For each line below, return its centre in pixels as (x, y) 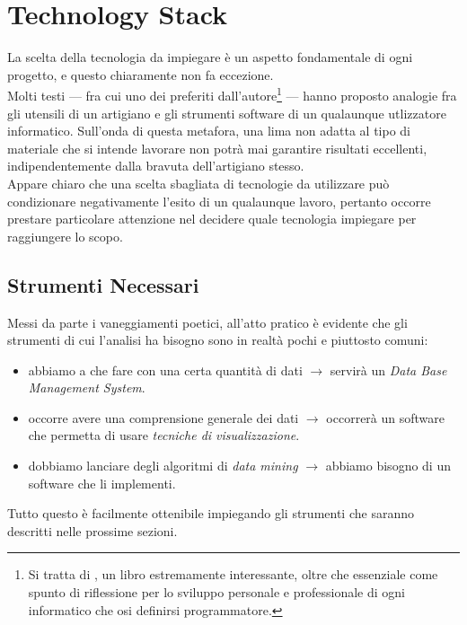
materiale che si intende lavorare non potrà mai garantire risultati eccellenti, (217, 148)
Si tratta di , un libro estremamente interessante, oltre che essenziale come (233, 574)
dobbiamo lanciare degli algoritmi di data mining (163, 466)
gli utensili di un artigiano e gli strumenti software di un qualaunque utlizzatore (227, 113)
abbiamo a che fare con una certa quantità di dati (165, 370)
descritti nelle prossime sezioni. (93, 530)
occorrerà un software (386, 417)
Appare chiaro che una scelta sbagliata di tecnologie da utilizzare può (198, 183)
